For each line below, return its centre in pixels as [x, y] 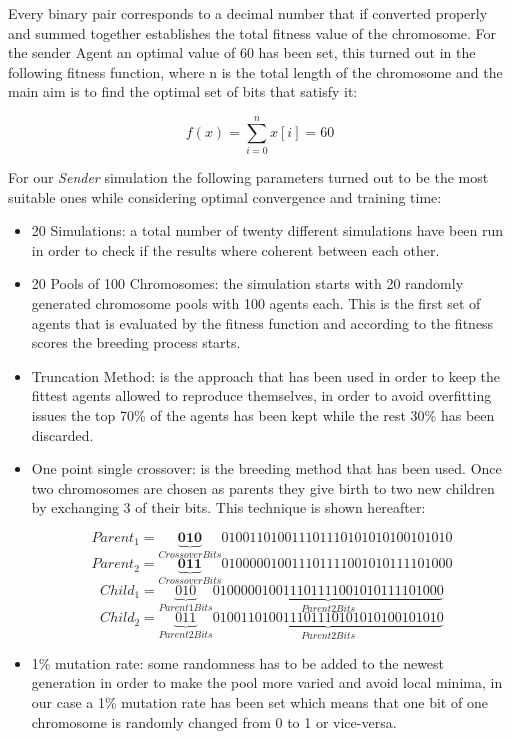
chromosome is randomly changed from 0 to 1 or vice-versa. [214, 721]
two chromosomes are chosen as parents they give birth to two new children [263, 487]
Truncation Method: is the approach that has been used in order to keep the [266, 375]
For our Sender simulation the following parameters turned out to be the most [248, 177]
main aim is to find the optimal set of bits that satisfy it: [183, 91]
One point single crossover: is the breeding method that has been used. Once [266, 468]
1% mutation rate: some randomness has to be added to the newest [238, 662]
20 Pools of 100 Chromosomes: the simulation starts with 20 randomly [247, 283]
